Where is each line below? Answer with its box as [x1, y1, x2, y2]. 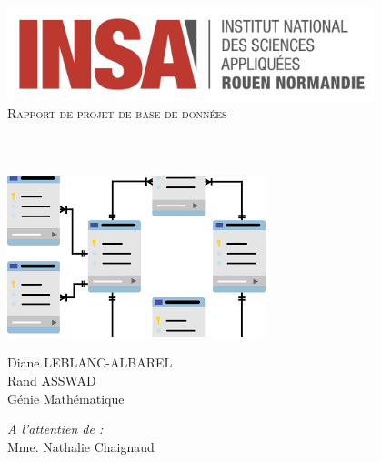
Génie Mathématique [7, 388, 125, 407]
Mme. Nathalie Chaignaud [7, 437, 155, 456]
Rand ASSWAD [7, 370, 96, 389]
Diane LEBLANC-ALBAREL [7, 353, 173, 372]
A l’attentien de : [7, 419, 104, 438]
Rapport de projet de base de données [7, 104, 227, 123]
